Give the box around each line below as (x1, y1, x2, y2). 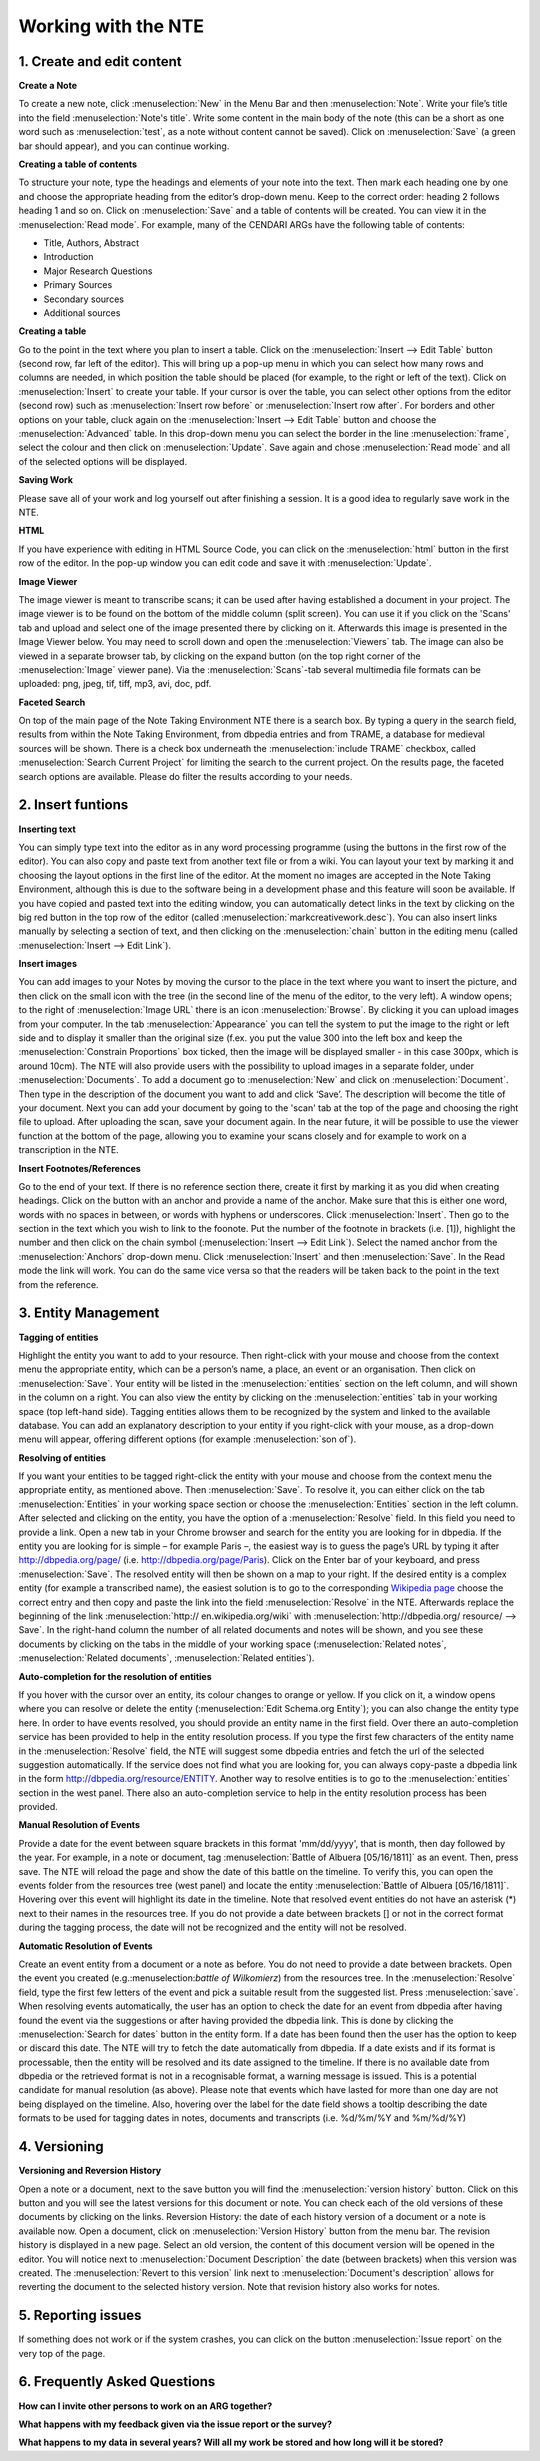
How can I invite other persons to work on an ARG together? (18, 2400, 273, 2412)
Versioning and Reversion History (18, 2165, 162, 2177)
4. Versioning (18, 2138, 104, 2155)
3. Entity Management (18, 1305, 160, 1322)
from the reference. (18, 1278, 99, 1290)
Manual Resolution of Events (18, 1819, 140, 1831)
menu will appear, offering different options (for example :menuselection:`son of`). (18, 1433, 357, 1445)
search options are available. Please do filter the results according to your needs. (18, 770, 353, 782)
